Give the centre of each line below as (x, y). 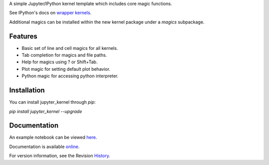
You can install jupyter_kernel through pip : (53, 102)
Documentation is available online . (44, 147)
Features (23, 36)
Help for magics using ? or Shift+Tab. (60, 62)
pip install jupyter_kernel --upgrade (46, 111)
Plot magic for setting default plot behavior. (66, 69)
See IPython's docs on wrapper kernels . (50, 13)
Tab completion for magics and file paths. (64, 55)
